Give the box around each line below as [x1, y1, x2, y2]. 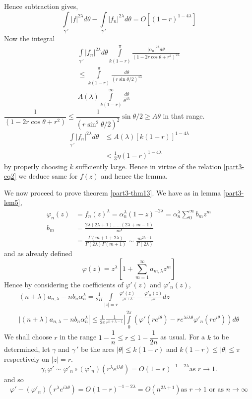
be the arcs [81, 344, 115, 354]
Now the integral [4, 33, 55, 43]
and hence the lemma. [101, 171, 168, 181]
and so [4, 374, 24, 384]
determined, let [4, 344, 50, 354]
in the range [60, 332, 97, 342]
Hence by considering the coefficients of [4, 279, 124, 289]
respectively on [4, 353, 50, 364]
